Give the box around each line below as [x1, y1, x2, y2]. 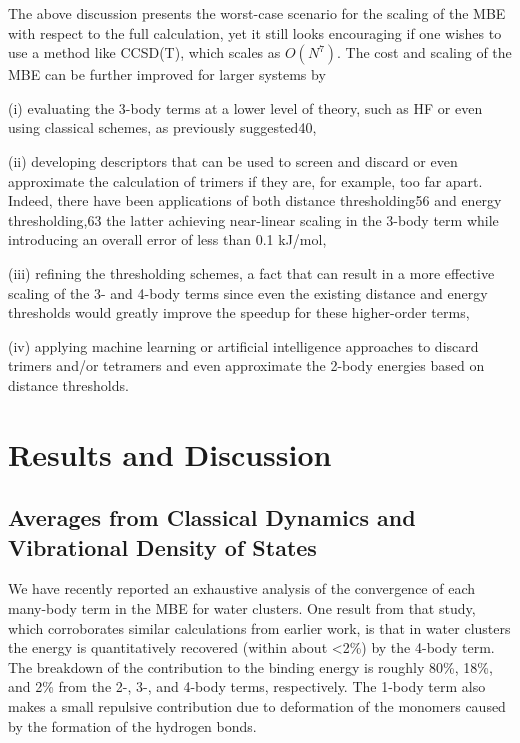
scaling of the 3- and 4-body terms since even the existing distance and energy [8, 282, 488, 303]
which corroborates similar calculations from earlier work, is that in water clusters [8, 617, 511, 638]
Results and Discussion [8, 433, 332, 474]
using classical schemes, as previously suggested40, [8, 117, 317, 138]
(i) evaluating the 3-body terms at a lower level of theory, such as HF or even [8, 97, 483, 118]
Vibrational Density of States [8, 531, 317, 562]
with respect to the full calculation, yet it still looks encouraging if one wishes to [8, 22, 502, 43]
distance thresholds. [8, 374, 129, 395]
